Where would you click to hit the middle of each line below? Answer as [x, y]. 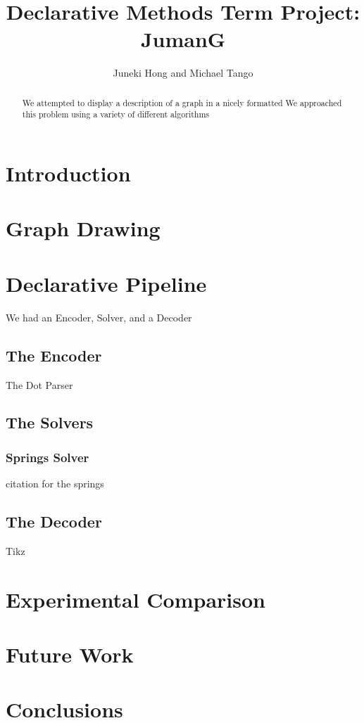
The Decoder [54, 522]
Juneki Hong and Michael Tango [183, 73]
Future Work [70, 654]
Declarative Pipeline [106, 283]
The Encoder [54, 355]
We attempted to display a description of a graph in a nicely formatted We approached [182, 102]
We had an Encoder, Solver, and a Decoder [99, 317]
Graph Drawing [83, 228]
